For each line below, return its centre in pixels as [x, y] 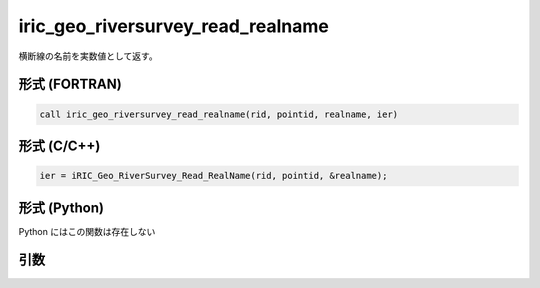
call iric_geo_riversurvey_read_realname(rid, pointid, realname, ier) [219, 114]
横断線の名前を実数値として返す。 [88, 56]
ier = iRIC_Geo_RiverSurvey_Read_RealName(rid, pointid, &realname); [213, 176]
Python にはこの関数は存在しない [87, 231]
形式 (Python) [61, 207]
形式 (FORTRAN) [70, 84]
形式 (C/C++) [59, 145]
